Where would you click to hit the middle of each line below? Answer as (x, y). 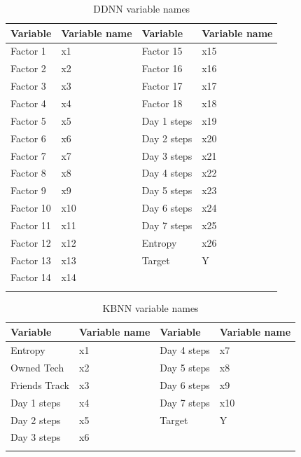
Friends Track (40, 384)
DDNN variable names (142, 8)
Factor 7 (28, 155)
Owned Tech (37, 368)
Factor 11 (31, 225)
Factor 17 (162, 86)
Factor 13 (31, 260)
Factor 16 (162, 68)
